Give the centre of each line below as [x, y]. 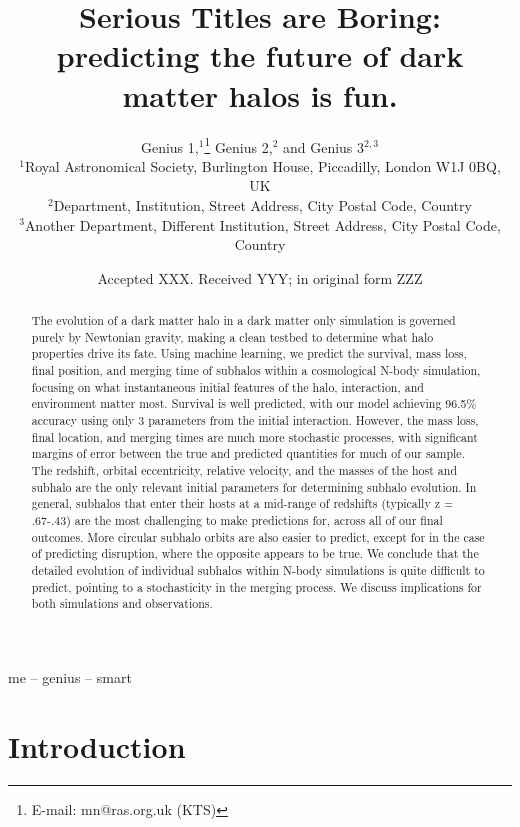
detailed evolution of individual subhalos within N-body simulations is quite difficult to [258, 569]
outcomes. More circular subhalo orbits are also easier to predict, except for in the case [258, 536]
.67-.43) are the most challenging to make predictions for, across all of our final [237, 519]
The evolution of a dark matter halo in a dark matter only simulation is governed [243, 320]
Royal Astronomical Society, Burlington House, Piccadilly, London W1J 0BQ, [262, 165]
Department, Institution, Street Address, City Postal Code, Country [262, 204]
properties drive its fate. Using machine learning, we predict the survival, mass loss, [249, 353]
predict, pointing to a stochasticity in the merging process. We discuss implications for [256, 586]
